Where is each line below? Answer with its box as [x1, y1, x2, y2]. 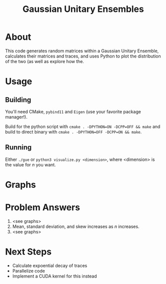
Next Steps [5, 246, 52, 258]
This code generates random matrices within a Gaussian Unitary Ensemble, [5, 48, 159, 54]
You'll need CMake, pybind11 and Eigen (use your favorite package [5, 108, 141, 115]
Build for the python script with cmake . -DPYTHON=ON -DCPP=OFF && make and [5, 123, 161, 130]
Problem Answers [5, 202, 80, 213]
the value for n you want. [5, 161, 56, 167]
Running [5, 143, 32, 152]
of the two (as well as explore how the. [5, 58, 84, 64]
